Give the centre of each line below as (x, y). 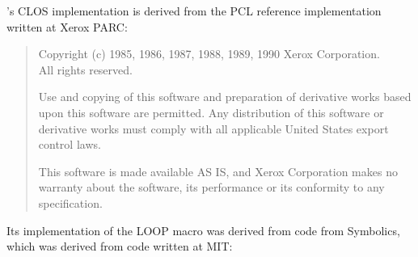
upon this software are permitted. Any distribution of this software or (211, 112)
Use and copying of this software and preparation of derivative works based (225, 97)
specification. (70, 202)
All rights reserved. (85, 69)
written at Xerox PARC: (67, 26)
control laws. (70, 144)
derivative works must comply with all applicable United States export (213, 128)
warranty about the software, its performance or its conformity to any (211, 187)
